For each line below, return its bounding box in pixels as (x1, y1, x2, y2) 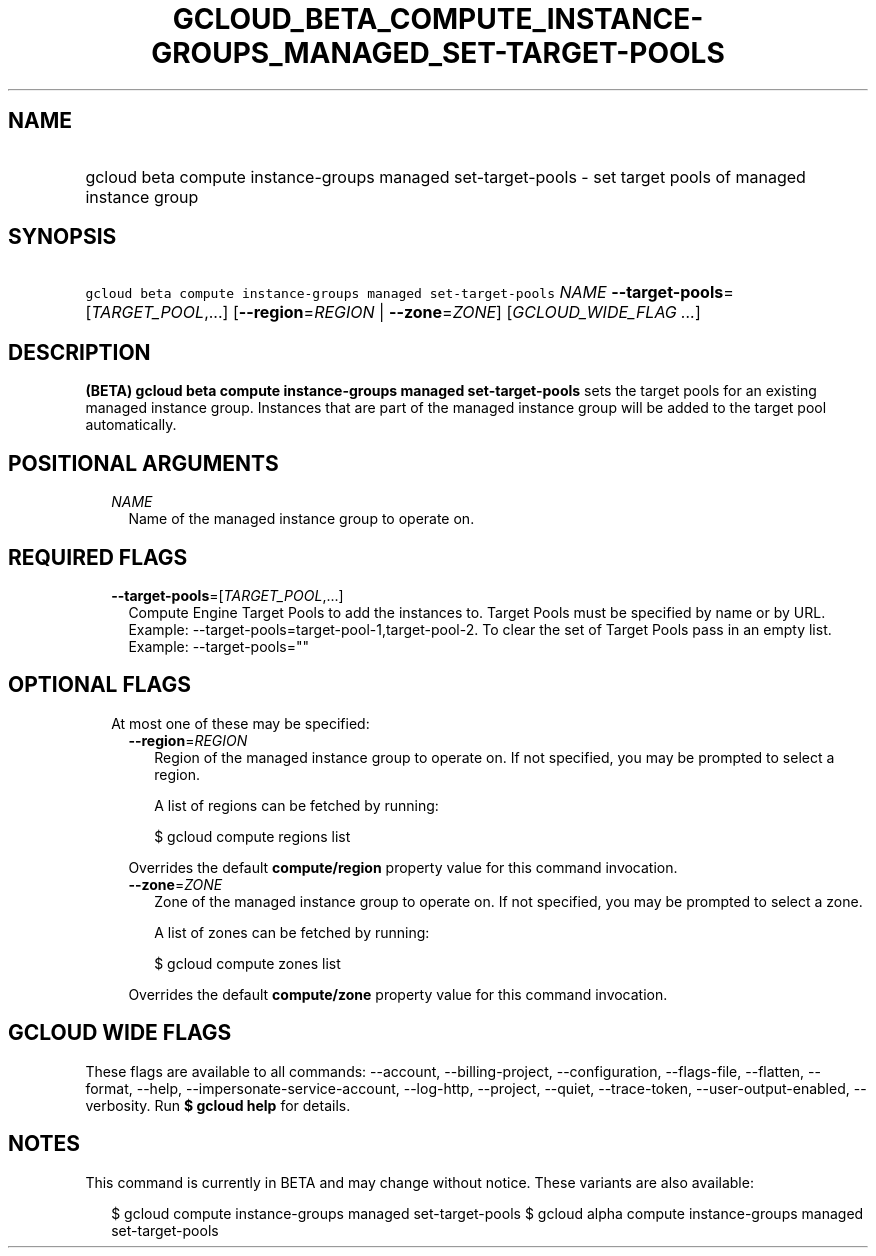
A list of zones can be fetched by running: (154, 923, 430, 941)
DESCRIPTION (8, 339, 151, 365)
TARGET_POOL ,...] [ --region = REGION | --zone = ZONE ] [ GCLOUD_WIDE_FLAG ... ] (91, 302, 701, 323)
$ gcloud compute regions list (154, 827, 351, 845)
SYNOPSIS (8, 224, 117, 250)
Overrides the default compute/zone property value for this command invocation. (128, 985, 668, 1003)
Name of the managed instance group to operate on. (128, 510, 475, 528)
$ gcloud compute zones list (154, 954, 341, 972)
